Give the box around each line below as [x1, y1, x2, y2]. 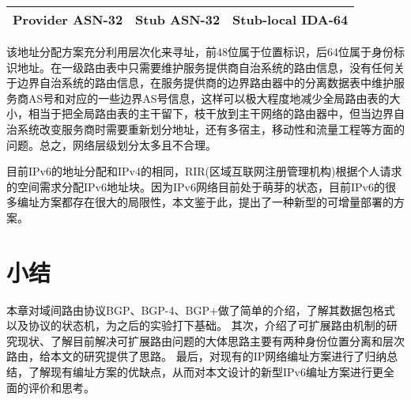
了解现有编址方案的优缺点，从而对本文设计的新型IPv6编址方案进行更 [28, 364, 383, 380]
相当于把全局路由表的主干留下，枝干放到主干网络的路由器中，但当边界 [28, 105, 394, 122]
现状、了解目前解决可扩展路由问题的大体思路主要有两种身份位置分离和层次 [17, 332, 405, 349]
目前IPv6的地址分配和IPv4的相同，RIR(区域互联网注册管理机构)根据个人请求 [6, 163, 402, 179]
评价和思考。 [28, 379, 95, 395]
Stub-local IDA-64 [232, 10, 349, 28]
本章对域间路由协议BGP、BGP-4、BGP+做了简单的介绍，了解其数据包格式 [6, 301, 395, 318]
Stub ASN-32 [135, 10, 221, 28]
